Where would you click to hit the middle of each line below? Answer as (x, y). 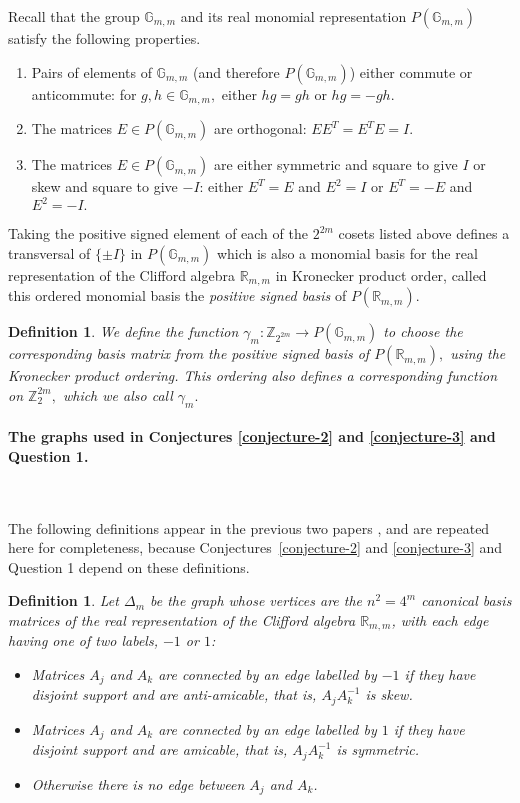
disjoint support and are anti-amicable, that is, (174, 694)
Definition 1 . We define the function (123, 331)
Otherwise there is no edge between (138, 783)
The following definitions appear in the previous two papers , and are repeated (249, 527)
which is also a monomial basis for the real (347, 252)
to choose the (423, 331)
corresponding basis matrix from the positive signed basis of (189, 353)
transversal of (49, 252)
